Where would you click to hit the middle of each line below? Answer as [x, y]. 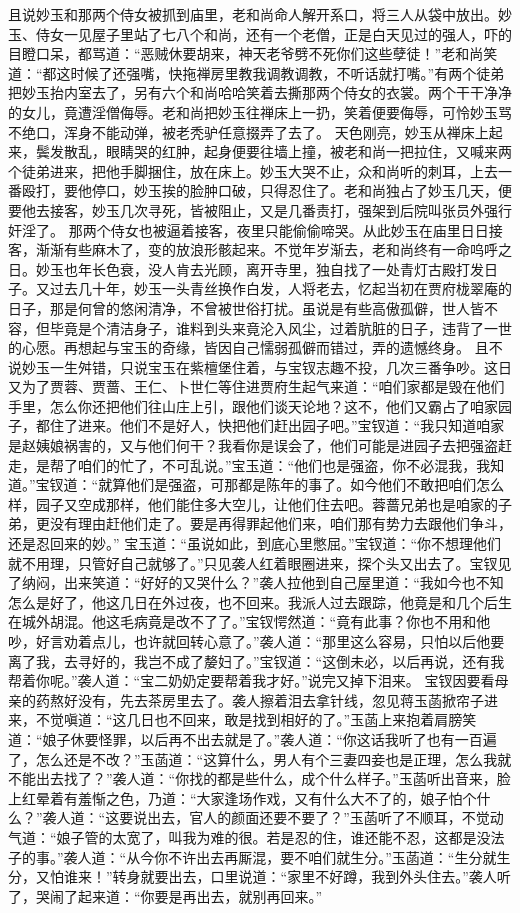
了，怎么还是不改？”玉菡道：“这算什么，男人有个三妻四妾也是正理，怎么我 [253, 758]
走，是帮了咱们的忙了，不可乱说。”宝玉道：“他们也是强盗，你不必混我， [242, 464]
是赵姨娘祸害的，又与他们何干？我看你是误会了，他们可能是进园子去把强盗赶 [260, 445]
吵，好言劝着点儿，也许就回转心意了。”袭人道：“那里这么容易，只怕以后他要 [256, 641]
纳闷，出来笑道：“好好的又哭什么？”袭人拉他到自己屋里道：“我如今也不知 [262, 582]
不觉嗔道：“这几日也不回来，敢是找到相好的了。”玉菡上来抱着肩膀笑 [256, 719]
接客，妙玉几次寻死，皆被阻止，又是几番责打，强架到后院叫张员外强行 [280, 209]
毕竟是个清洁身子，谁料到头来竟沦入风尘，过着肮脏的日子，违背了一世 [280, 327]
